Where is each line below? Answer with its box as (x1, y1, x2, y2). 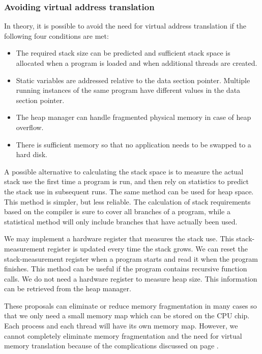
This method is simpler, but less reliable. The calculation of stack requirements (4, 196, 251, 207)
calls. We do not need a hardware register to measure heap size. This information (4, 273, 257, 284)
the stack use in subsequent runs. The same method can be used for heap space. (4, 186, 254, 196)
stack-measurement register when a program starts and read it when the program (4, 253, 258, 264)
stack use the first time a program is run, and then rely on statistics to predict (4, 176, 249, 187)
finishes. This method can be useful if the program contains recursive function (4, 263, 247, 274)
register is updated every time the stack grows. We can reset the (47, 243, 248, 254)
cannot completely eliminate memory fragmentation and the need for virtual (4, 330, 242, 341)
